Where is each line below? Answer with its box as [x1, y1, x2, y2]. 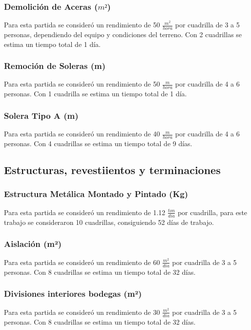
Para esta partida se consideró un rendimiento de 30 [4, 307, 160, 317]
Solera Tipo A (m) [4, 109, 79, 121]
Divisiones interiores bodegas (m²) [4, 287, 142, 300]
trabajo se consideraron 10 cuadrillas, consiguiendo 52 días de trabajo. [4, 217, 214, 227]
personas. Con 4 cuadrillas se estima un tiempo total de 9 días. [4, 138, 192, 148]
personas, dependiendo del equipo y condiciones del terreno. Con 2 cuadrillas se [4, 29, 242, 40]
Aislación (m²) [4, 238, 62, 250]
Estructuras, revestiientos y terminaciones [4, 162, 221, 177]
